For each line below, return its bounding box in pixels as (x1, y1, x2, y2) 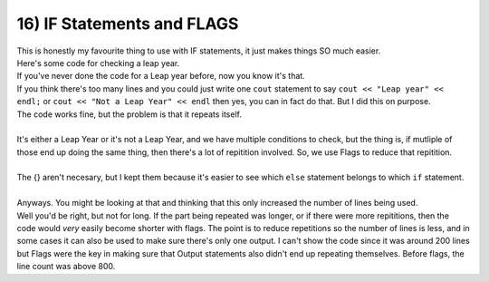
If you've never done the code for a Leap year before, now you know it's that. (16, 71, 305, 82)
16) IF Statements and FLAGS (16, 14, 239, 34)
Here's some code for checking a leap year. (16, 57, 180, 68)
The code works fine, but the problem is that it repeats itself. (16, 109, 242, 120)
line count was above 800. (16, 261, 116, 272)
